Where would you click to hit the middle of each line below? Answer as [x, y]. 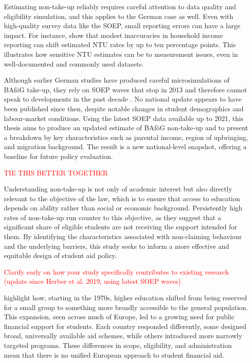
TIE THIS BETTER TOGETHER [56, 172]
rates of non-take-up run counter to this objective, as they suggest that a [113, 217]
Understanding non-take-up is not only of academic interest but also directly [118, 189]
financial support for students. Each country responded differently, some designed [125, 326]
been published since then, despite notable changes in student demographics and [124, 108]
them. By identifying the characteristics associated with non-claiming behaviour [123, 236]
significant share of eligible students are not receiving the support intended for [121, 227]
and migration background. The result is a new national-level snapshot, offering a [125, 147]
